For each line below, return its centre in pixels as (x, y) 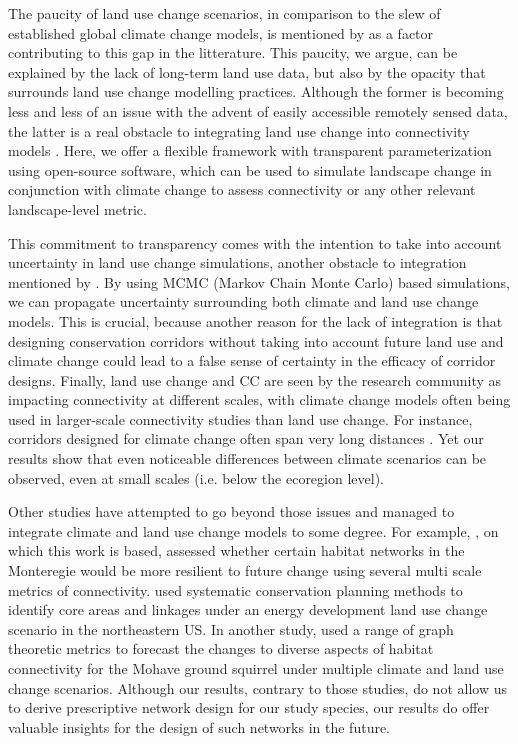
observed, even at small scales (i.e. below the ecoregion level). (196, 477)
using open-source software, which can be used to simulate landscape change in (250, 169)
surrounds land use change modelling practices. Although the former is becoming (256, 91)
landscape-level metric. (77, 208)
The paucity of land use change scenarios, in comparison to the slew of (224, 13)
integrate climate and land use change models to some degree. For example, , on (253, 530)
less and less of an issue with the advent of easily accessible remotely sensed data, (258, 110)
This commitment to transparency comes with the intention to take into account (255, 242)
